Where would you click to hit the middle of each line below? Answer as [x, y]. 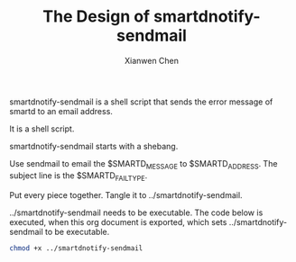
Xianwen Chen [152, 60]
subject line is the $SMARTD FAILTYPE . [79, 176]
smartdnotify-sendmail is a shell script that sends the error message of [141, 102]
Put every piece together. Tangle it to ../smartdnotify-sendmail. [126, 194]
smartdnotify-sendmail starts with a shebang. [94, 146]
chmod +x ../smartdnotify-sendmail [76, 248]
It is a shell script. [42, 129]
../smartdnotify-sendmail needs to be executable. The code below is [136, 212]
